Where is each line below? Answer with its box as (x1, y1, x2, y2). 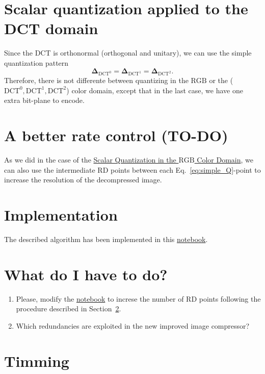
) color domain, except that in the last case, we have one (66, 85, 243, 95)
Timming (4, 350, 69, 371)
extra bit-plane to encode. (4, 95, 85, 105)
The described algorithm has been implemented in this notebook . (4, 234, 208, 245)
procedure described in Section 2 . (16, 303, 121, 314)
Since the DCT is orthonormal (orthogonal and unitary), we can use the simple (4, 47, 252, 58)
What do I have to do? (4, 263, 168, 284)
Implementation (4, 204, 118, 225)
